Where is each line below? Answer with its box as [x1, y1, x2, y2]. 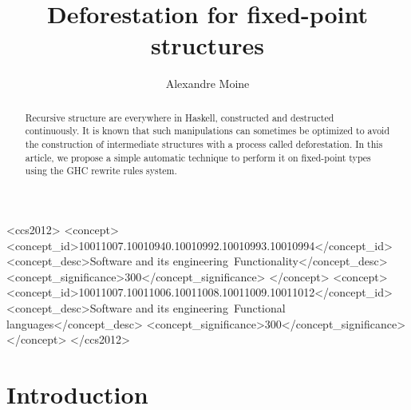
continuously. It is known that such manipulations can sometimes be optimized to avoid [25, 124, 389, 137]
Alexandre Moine [165, 75, 250, 92]
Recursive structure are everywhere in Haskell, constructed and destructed [25, 110, 334, 124]
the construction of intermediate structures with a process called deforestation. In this [25, 137, 383, 151]
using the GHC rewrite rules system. [25, 164, 177, 177]
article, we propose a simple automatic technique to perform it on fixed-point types [25, 150, 371, 164]
